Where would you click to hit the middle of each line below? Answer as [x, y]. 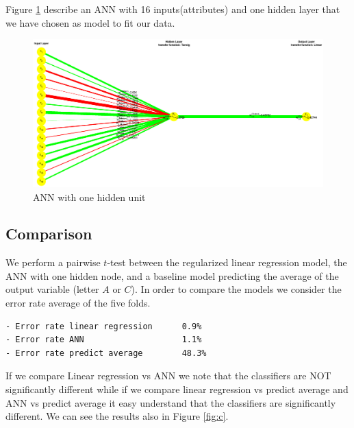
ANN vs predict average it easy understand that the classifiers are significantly [171, 402]
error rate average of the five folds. [78, 303]
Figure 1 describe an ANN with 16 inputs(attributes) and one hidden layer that [173, 9]
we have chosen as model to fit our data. [90, 22]
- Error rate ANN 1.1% [104, 340]
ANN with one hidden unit [89, 197]
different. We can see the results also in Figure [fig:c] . [117, 416]
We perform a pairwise [53, 262]
